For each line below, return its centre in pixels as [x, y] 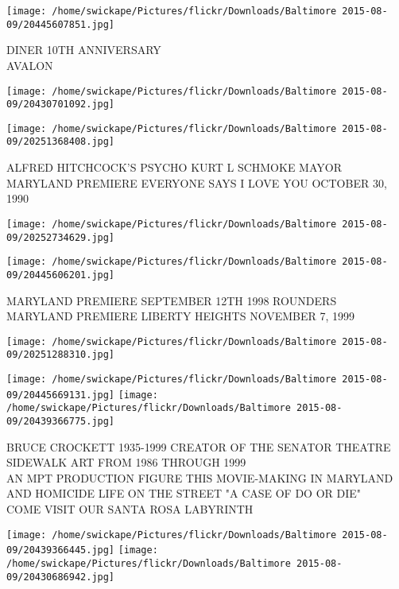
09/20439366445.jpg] [61, 550]
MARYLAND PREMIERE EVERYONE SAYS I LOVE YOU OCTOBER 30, [197, 182]
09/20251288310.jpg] [61, 355]
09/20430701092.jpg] [61, 105]
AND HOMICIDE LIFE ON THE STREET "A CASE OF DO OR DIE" [184, 493]
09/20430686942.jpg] [61, 577]
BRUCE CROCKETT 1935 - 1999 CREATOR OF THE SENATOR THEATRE [199, 446]
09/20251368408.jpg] [61, 142]
